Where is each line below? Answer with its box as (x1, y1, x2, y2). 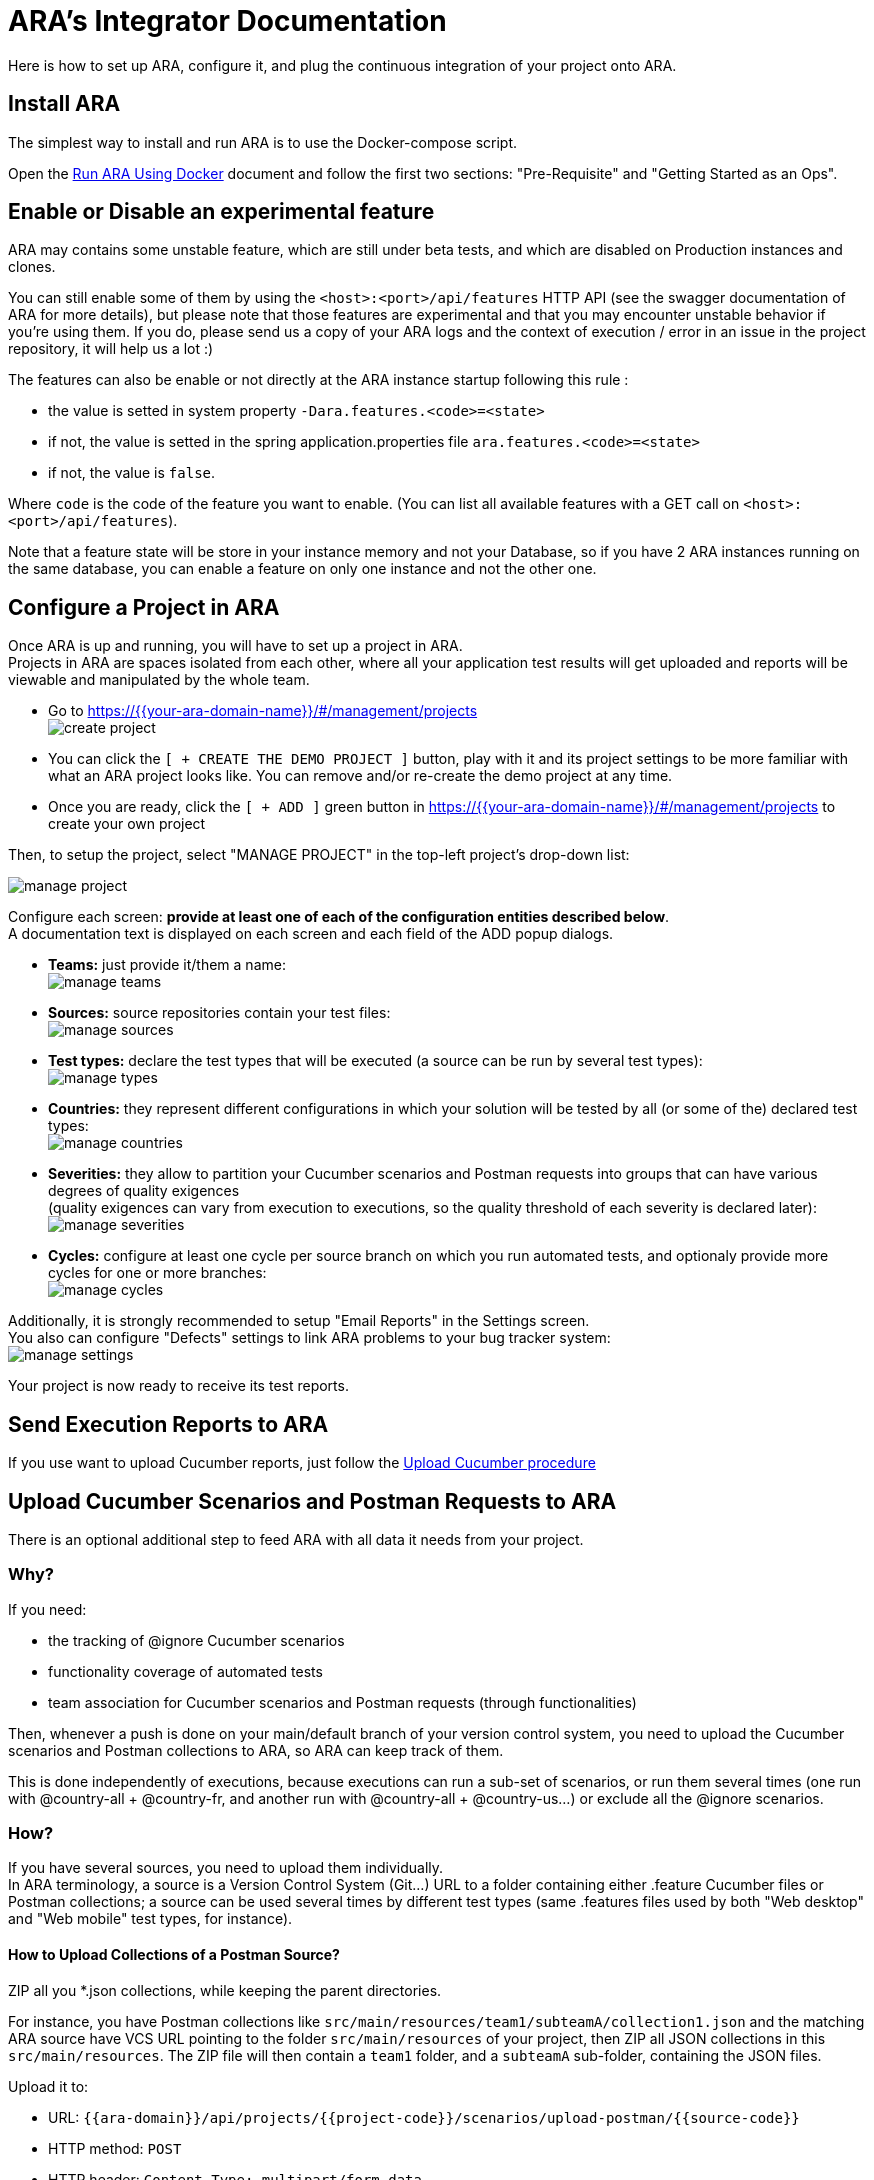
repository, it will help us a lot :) (8, 340, 214, 358)
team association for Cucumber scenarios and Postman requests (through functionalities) (48, 1693, 637, 1711)
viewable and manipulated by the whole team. (8, 671, 310, 689)
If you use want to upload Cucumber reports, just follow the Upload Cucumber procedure (8, 1454, 596, 1472)
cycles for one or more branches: (48, 1264, 267, 1282)
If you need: (8, 1600, 87, 1618)
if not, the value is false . (48, 464, 216, 482)
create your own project (48, 815, 206, 833)
